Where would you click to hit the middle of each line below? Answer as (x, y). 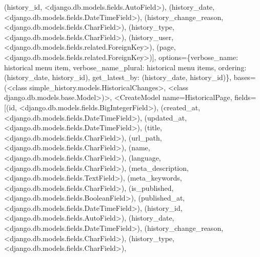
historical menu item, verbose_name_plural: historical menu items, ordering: (125, 67)
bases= (245, 77)
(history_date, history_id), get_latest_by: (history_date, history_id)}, (118, 77)
